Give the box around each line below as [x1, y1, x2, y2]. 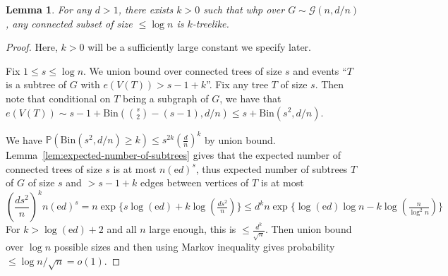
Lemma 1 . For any [6, 2, 92, 16]
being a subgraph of [123, 90, 209, 105]
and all [107, 222, 137, 236]
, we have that [219, 90, 281, 105]
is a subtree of [6, 77, 67, 92]
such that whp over [203, 2, 285, 16]
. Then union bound [265, 222, 352, 236]
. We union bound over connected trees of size [83, 63, 282, 78]
